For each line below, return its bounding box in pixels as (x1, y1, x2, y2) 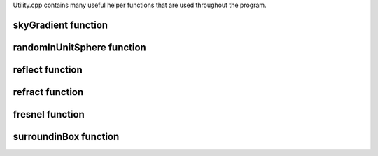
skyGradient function (13, 19, 108, 31)
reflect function (13, 64, 83, 76)
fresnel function (13, 108, 85, 120)
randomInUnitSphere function (13, 41, 146, 53)
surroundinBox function (13, 130, 120, 143)
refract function (13, 86, 84, 98)
